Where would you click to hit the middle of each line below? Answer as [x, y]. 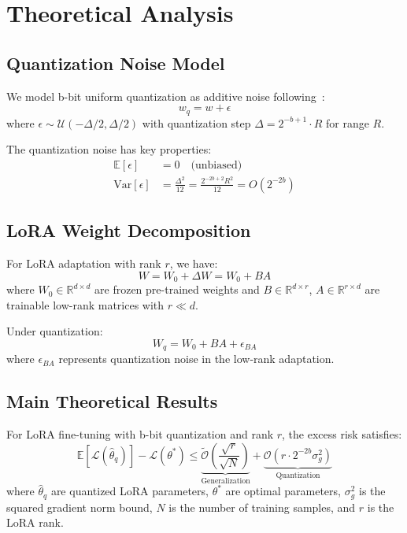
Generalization [226, 481]
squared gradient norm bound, [80, 507]
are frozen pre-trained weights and [177, 289]
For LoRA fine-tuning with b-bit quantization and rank [140, 434]
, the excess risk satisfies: [342, 434]
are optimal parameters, [283, 491]
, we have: [194, 263]
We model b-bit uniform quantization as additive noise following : [166, 96]
